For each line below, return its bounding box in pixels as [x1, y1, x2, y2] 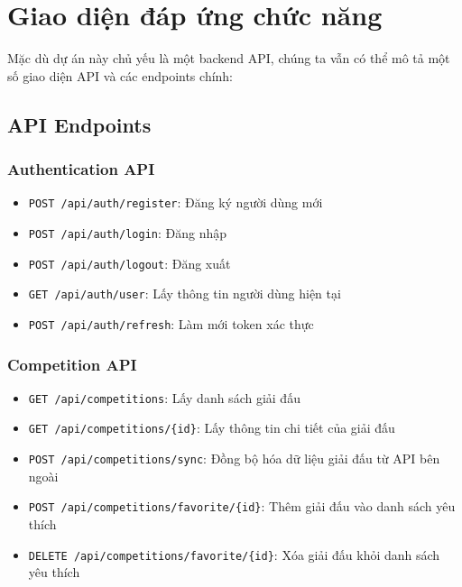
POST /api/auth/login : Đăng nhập [28, 223, 227, 242]
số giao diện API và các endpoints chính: [7, 66, 234, 85]
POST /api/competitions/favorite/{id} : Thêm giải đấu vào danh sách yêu [28, 497, 456, 516]
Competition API [7, 353, 137, 375]
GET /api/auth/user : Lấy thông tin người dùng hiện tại [28, 284, 341, 303]
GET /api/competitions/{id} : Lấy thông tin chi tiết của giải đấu [28, 418, 395, 437]
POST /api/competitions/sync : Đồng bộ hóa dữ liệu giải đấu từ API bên [28, 449, 440, 468]
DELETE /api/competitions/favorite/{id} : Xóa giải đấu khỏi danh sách [28, 545, 440, 564]
